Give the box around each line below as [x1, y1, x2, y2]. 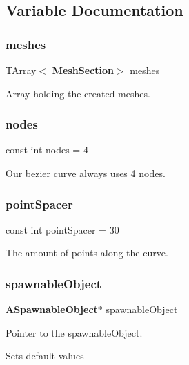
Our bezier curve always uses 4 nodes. [6, 166, 166, 180]
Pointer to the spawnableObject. [6, 325, 143, 339]
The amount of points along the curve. [6, 245, 168, 260]
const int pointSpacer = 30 [6, 222, 119, 236]
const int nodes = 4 [6, 142, 88, 157]
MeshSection [52, 63, 114, 77]
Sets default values [6, 348, 84, 363]
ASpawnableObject [6, 302, 98, 317]
